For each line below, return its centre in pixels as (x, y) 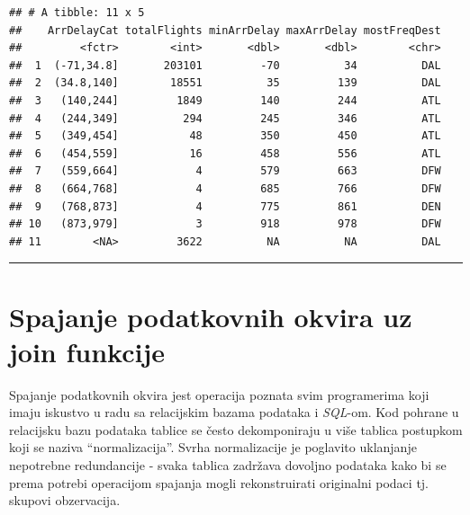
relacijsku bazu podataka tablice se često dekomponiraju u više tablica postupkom (236, 429)
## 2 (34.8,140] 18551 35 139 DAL (225, 83)
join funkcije (87, 351)
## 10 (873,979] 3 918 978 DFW (225, 224)
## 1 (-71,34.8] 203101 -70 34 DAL (225, 65)
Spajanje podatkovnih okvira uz (211, 316)
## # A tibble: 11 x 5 (77, 13)
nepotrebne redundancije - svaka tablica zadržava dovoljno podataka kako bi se (228, 465)
